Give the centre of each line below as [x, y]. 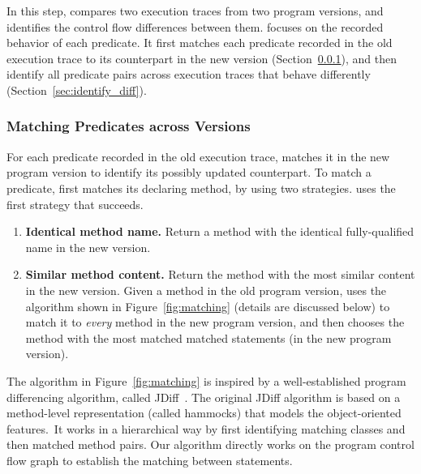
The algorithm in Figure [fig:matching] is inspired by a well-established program [206, 380]
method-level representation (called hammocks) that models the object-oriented [204, 413]
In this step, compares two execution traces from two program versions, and [195, 11]
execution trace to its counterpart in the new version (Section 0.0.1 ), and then [202, 58]
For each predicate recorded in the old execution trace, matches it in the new [198, 156]
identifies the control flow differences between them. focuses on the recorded [195, 26]
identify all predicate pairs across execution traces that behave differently [189, 74]
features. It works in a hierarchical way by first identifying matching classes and [206, 428]
